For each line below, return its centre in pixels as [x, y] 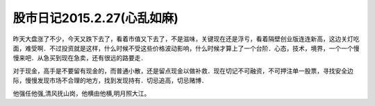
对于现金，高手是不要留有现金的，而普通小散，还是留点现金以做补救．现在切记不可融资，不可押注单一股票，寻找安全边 [183, 71]
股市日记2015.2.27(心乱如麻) [95, 18]
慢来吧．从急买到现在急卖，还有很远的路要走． [80, 58]
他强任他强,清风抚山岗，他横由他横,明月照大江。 [82, 93]
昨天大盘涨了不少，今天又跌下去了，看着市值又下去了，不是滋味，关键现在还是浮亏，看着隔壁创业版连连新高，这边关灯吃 [186, 39]
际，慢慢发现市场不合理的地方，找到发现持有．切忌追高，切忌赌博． [110, 80]
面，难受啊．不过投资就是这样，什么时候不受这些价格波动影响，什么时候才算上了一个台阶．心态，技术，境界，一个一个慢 [186, 48]
